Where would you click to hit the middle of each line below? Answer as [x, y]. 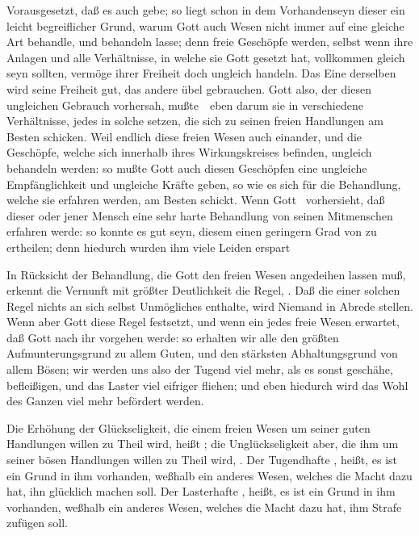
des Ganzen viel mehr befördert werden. [105, 401]
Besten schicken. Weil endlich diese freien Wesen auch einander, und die [184, 136]
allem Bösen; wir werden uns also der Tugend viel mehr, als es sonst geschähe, [200, 369]
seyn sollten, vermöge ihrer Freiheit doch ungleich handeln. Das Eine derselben [201, 73]
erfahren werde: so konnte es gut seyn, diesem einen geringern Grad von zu [192, 231]
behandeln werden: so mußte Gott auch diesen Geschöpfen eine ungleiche [187, 167]
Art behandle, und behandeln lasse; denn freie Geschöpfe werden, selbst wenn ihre [210, 42]
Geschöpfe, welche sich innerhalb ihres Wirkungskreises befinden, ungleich [189, 152]
